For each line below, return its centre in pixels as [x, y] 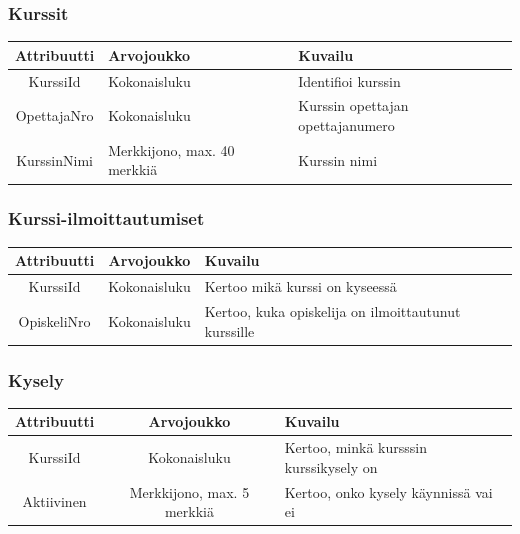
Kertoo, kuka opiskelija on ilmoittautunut [332, 310]
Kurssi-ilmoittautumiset [106, 218]
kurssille [229, 330]
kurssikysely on [331, 466]
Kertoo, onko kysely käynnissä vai [388, 491]
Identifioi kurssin [349, 80]
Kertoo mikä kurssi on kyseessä [300, 286]
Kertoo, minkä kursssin [355, 447]
